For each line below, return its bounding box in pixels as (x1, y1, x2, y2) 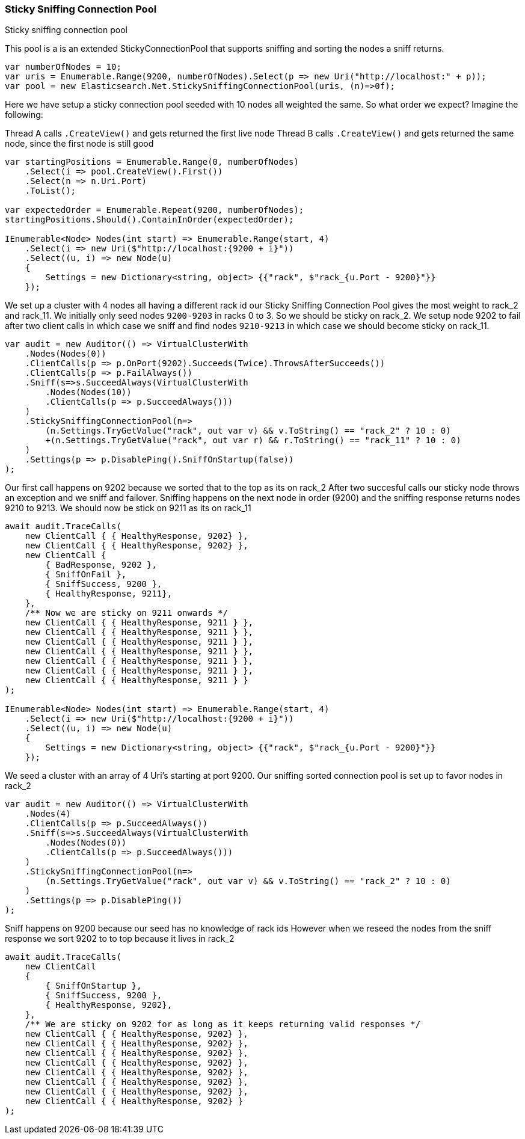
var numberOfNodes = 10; (5, 62, 121, 72)
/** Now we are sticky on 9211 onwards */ (25, 608, 228, 618)
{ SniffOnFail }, (45, 569, 127, 580)
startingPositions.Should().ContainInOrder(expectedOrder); (5, 215, 294, 225)
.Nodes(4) (25, 809, 71, 819)
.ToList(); (25, 186, 76, 196)
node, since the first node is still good (5, 138, 154, 149)
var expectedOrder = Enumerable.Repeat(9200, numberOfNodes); (5, 205, 304, 215)
